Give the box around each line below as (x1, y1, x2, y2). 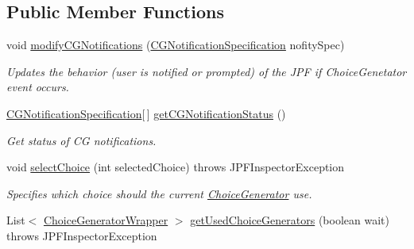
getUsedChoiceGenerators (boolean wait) (190, 212, 389, 228)
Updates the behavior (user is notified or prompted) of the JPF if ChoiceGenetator (6, 63, 407, 79)
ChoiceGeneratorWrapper (43, 212, 168, 228)
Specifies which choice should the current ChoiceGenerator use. (6, 185, 312, 201)
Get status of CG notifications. (6, 132, 157, 148)
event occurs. (6, 79, 69, 95)
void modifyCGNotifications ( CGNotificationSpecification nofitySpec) (6, 36, 345, 53)
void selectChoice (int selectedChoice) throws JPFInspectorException (6, 159, 345, 175)
